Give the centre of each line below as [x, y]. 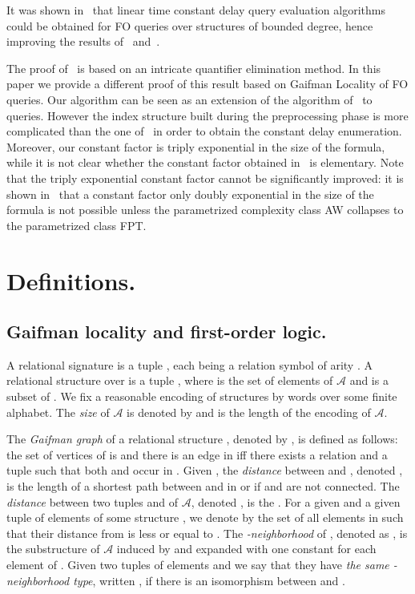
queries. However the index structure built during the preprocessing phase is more [207, 115]
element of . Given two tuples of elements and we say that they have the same [198, 565]
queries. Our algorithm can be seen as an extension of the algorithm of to [189, 99]
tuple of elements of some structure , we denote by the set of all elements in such [205, 517]
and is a [369, 380]
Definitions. [71, 280]
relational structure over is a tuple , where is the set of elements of [170, 380]
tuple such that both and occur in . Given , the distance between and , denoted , [205, 470]
